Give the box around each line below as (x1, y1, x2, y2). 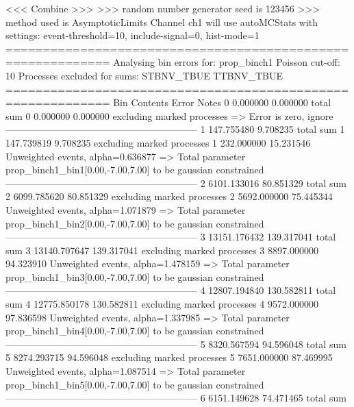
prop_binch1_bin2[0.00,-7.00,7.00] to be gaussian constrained (5, 216, 264, 230)
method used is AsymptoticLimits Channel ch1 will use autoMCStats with (5, 14, 318, 29)
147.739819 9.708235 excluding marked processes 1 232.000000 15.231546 (5, 135, 311, 149)
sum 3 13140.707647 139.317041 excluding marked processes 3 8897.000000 (5, 243, 318, 257)
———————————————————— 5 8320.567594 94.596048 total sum (5, 336, 346, 351)
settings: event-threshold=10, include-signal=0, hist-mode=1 (5, 28, 260, 42)
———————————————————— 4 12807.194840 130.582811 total (5, 283, 336, 297)
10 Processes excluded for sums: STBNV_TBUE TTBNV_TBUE (5, 68, 283, 82)
